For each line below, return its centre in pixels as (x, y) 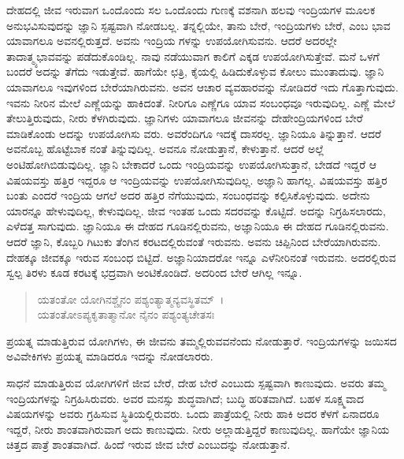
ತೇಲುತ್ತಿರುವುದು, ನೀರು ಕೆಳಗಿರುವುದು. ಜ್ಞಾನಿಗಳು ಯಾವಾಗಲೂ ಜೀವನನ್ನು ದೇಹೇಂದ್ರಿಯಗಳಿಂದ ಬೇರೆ (185, 118)
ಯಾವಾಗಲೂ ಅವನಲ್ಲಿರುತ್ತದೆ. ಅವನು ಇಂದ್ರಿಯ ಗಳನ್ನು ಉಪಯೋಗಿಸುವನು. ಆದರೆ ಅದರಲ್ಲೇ (172, 41)
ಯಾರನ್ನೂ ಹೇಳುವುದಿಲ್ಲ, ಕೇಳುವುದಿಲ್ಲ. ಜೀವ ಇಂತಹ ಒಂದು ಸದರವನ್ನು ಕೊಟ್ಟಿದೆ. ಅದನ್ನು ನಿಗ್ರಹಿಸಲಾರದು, (196, 210)
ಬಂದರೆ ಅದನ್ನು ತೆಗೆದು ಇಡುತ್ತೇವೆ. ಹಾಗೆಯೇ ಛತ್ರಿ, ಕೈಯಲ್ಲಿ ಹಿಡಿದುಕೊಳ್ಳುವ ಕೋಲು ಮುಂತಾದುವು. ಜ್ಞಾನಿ (195, 71)
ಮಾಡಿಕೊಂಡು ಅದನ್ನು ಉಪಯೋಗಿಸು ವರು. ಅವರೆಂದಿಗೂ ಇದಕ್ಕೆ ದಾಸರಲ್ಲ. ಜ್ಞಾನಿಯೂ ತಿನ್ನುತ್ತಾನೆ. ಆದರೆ (194, 133)
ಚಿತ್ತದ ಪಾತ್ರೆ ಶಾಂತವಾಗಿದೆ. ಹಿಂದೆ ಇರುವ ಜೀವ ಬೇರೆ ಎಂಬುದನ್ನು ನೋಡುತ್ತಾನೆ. (148, 444)
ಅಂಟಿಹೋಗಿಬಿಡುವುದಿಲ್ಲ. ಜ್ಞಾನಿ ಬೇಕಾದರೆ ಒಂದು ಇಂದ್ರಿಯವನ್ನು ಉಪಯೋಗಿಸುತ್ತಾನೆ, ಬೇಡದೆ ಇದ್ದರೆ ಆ (192, 164)
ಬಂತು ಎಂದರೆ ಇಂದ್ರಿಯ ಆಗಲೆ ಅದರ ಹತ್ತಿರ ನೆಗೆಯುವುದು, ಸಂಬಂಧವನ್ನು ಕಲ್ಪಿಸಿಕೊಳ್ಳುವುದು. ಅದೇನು (188, 195)
